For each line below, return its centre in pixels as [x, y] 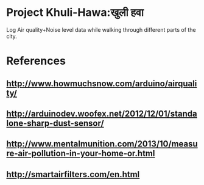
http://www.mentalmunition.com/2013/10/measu [102, 144]
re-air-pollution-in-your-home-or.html [81, 154]
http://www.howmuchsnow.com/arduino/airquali [102, 83]
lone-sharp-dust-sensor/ [55, 123]
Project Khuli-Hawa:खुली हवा [75, 13]
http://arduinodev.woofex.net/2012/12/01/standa [102, 113]
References [36, 61]
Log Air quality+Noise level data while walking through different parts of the [101, 29]
